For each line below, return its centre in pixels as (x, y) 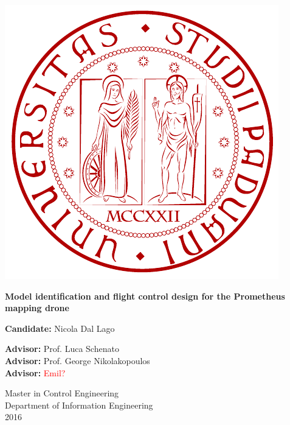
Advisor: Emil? (35, 372)
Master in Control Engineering (62, 393)
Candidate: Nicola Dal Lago (60, 328)
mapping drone (37, 308)
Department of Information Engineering (79, 405)
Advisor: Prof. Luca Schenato (62, 349)
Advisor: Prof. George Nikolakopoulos (78, 360)
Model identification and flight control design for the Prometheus (145, 296)
